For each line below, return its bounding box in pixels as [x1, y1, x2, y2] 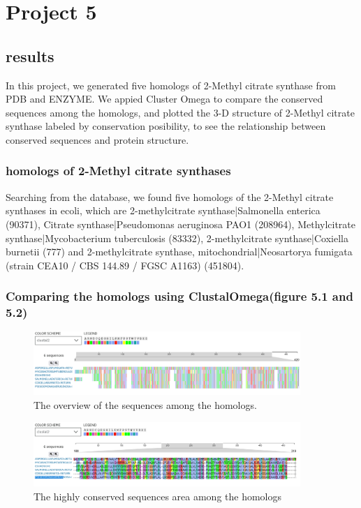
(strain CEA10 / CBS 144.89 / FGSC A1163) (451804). [6, 257, 244, 272]
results [6, 45, 54, 66]
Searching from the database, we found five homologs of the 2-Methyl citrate [6, 189, 334, 204]
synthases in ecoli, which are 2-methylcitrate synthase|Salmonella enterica [6, 203, 321, 218]
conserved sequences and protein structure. [6, 132, 189, 147]
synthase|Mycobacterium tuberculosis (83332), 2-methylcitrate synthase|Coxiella [6, 230, 348, 245]
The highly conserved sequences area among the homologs [34, 488, 282, 503]
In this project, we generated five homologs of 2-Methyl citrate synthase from [6, 77, 336, 92]
